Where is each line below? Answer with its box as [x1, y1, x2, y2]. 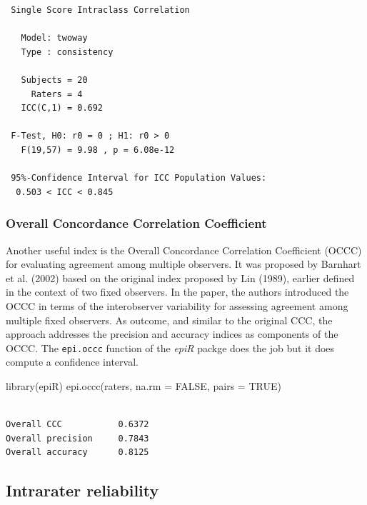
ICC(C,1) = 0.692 [21, 103, 104, 114]
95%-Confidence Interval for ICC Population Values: [11, 173, 267, 184]
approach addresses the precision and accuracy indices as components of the [6, 326, 338, 341]
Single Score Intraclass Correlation [11, 5, 190, 15]
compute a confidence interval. [6, 354, 139, 369]
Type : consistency [21, 46, 114, 57]
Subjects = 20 [21, 74, 88, 85]
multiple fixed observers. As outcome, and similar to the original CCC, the [6, 312, 333, 327]
